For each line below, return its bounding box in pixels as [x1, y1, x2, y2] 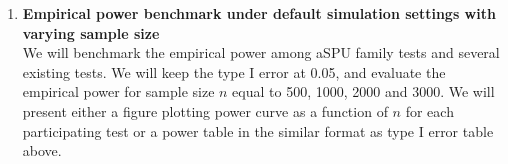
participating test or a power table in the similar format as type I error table [22, 120, 494, 141]
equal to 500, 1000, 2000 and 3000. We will [232, 81, 495, 102]
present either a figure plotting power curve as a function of [22, 100, 388, 121]
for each [405, 100, 454, 121]
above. [22, 140, 62, 161]
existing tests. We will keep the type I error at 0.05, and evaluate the [22, 61, 446, 82]
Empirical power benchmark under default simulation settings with [22, 3, 496, 23]
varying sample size [22, 22, 160, 43]
